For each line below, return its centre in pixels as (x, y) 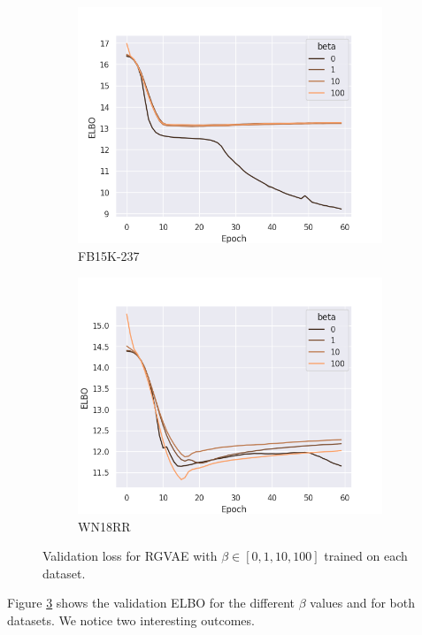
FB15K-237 (109, 256)
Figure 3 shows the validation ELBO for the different (151, 603)
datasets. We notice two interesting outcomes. (131, 620)
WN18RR (104, 526)
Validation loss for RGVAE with (130, 556)
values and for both (363, 603)
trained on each (366, 556)
